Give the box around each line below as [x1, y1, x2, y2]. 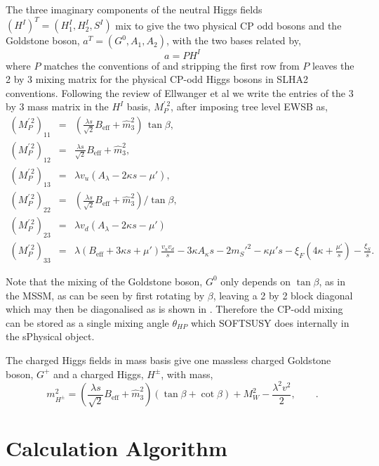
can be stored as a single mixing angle [6, 315, 169, 330]
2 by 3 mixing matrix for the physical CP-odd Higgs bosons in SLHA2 [6, 72, 308, 86]
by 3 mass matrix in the [6, 99, 109, 114]
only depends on [220, 273, 291, 288]
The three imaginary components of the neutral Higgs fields [6, 2, 262, 16]
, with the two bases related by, [166, 33, 301, 48]
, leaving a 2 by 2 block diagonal [213, 287, 353, 302]
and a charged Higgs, [53, 366, 144, 381]
